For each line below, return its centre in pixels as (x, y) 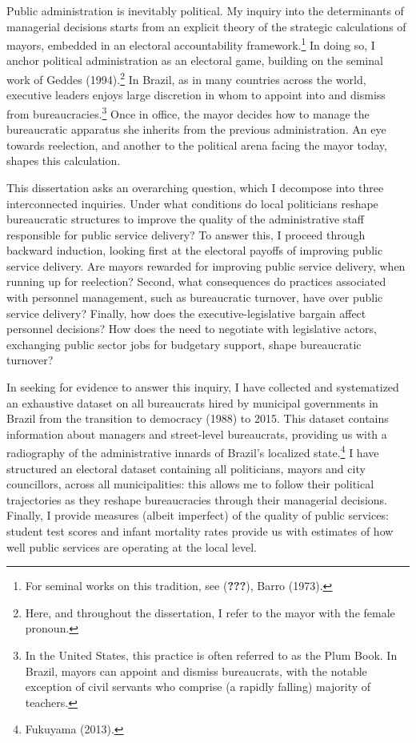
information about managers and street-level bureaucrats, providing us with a (197, 434)
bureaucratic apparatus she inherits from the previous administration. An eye (196, 129)
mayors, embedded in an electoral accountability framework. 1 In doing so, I (191, 44)
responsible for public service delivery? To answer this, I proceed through (186, 234)
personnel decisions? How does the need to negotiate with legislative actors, (192, 329)
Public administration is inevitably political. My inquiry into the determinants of (205, 10)
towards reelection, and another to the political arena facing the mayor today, (197, 145)
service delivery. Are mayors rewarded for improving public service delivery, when (206, 265)
